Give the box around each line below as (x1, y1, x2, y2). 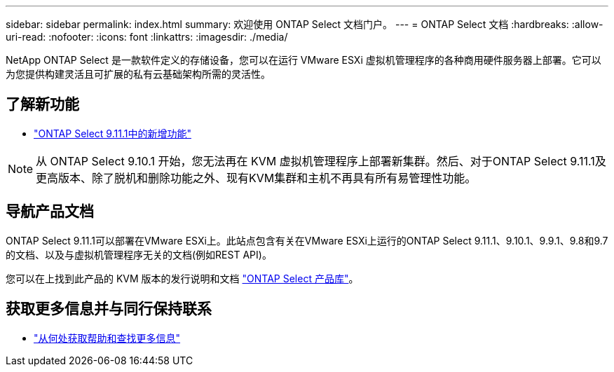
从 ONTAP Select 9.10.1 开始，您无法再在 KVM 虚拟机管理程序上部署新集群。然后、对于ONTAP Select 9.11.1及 (36, 153, 606, 168)
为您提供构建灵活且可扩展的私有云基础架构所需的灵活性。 (6, 68, 271, 80)
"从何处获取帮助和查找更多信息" (34, 331, 181, 344)
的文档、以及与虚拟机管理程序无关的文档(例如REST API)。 (6, 248, 272, 261)
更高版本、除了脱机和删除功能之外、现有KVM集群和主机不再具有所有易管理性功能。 (36, 170, 477, 185)
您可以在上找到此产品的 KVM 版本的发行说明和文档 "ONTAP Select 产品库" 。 (6, 272, 359, 284)
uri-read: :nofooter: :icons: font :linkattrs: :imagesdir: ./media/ (6, 31, 288, 43)
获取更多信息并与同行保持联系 (6, 300, 212, 318)
